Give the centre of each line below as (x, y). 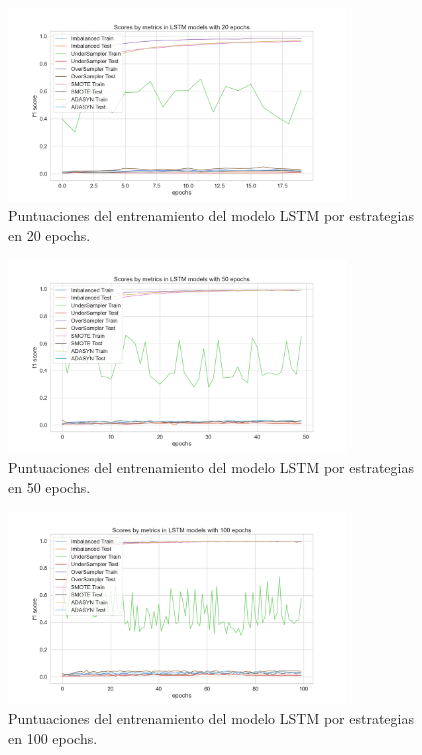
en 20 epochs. (49, 234)
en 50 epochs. (49, 486)
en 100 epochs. (53, 738)
